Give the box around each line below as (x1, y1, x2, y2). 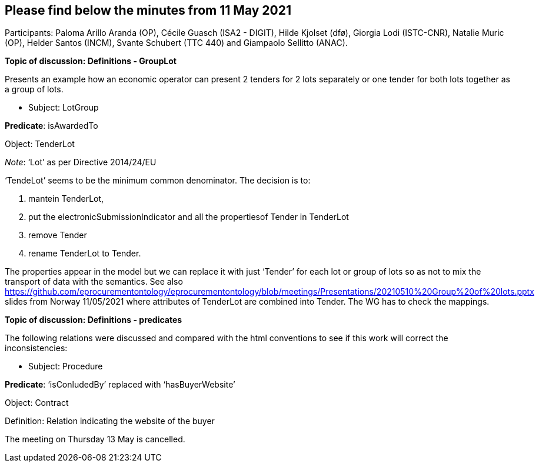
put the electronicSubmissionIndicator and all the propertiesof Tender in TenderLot (28, 212, 349, 222)
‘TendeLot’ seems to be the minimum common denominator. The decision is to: (5, 175, 311, 186)
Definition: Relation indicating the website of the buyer (5, 416, 215, 426)
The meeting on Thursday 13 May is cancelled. (5, 434, 185, 445)
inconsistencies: (5, 343, 68, 353)
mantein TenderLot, (28, 194, 104, 204)
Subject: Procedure (28, 361, 103, 372)
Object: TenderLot (5, 139, 75, 149)
